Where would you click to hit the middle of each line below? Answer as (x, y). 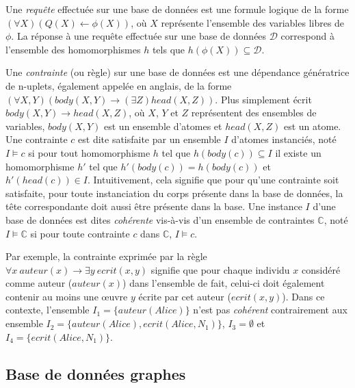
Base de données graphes (96, 373)
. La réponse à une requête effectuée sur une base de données (139, 36)
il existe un (298, 152)
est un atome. (312, 126)
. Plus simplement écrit (263, 99)
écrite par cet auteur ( (185, 296)
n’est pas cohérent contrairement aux (270, 310)
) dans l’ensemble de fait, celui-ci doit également (224, 283)
